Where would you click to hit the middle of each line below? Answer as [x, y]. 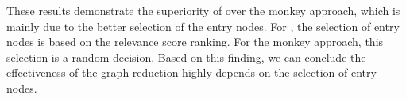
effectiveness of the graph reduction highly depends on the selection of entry [191, 72]
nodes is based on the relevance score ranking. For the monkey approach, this [195, 42]
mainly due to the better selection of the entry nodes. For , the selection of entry [203, 26]
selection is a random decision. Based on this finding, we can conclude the [186, 57]
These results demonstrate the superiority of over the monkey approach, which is [203, 10]
